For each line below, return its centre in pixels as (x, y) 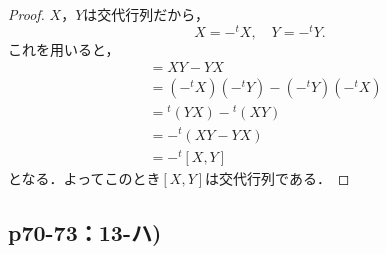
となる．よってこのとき (84, 177)
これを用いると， (64, 48)
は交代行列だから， (146, 14)
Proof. (26, 14)
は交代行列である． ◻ (277, 177)
